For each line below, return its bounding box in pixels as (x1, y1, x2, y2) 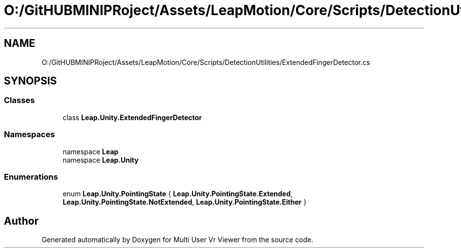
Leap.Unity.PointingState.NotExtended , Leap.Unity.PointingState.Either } (63, 198, 307, 207)
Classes (4, 95, 35, 105)
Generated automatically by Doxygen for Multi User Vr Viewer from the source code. (42, 235, 314, 244)
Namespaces (4, 129, 55, 140)
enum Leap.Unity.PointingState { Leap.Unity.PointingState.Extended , (63, 189, 293, 198)
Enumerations (4, 171, 58, 182)
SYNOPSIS (4, 75, 57, 87)
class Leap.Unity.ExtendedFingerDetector (63, 113, 202, 122)
